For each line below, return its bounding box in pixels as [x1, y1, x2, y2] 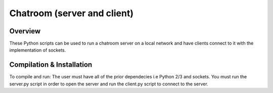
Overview [9, 27, 41, 35]
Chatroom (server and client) [9, 8, 134, 19]
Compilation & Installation [9, 61, 93, 69]
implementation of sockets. [9, 47, 66, 53]
